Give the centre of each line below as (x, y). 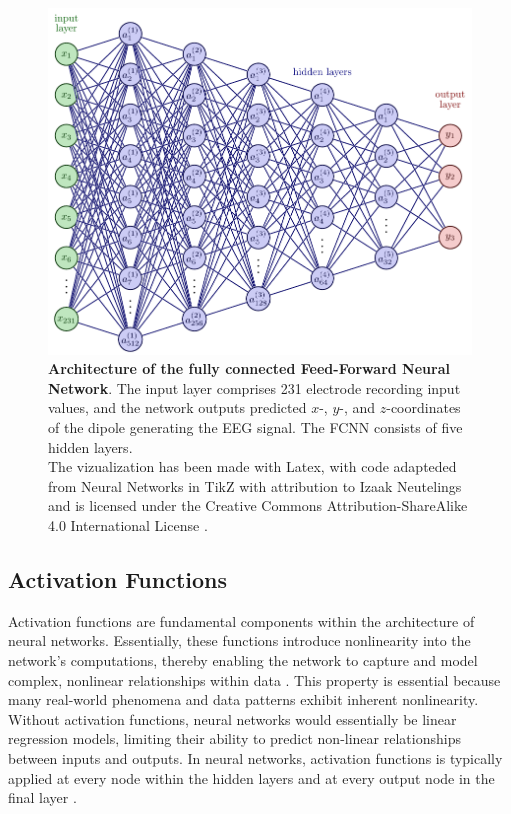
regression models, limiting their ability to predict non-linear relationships (234, 738)
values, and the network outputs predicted (177, 407)
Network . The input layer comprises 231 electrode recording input (254, 387)
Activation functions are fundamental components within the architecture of (241, 620)
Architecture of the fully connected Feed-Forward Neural (249, 368)
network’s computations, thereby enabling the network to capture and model (243, 660)
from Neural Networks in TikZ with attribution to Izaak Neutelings (255, 485)
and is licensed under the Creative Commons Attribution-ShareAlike (258, 505)
